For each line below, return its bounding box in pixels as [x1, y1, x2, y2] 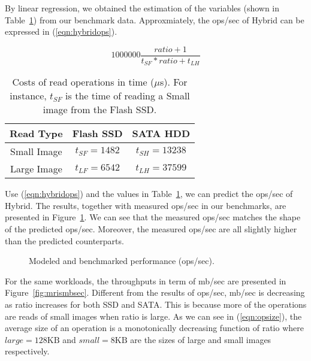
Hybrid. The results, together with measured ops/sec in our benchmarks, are [5, 199, 286, 211]
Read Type [10, 126, 63, 141]
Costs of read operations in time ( [12, 75, 155, 89]
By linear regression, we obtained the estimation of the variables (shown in [5, 2, 280, 14]
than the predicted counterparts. [5, 234, 124, 247]
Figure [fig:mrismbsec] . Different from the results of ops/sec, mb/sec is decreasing [5, 286, 305, 299]
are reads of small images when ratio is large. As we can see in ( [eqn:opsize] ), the [5, 310, 302, 322]
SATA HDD [132, 126, 191, 141]
